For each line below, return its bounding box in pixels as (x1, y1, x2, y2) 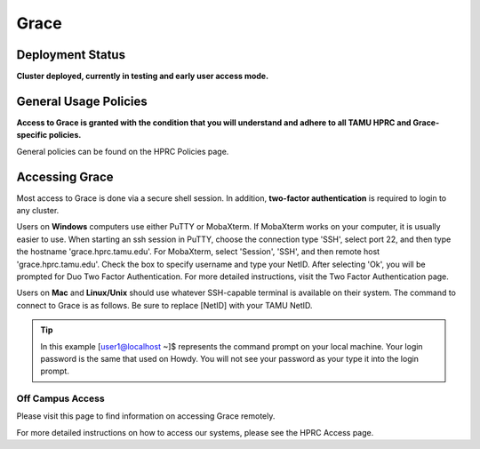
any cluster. (16, 205, 60, 216)
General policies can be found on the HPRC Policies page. (16, 146, 229, 156)
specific (16, 130, 48, 140)
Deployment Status (16, 47, 126, 62)
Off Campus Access (16, 392, 106, 405)
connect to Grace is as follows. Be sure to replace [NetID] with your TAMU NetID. (16, 300, 313, 310)
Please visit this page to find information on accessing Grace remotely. (16, 411, 276, 421)
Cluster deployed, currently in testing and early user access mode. (16, 71, 269, 82)
